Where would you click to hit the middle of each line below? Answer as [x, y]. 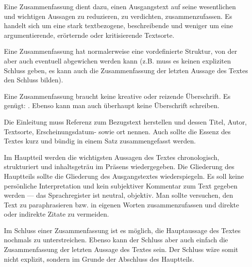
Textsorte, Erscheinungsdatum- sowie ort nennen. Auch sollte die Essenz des [117, 131]
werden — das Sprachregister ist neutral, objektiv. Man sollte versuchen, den [118, 195]
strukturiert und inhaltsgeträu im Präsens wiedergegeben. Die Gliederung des [119, 166]
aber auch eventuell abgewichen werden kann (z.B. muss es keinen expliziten [118, 60]
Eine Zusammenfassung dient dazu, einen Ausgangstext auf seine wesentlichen [120, 6]
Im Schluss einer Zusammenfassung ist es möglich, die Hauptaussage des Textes [122, 230]
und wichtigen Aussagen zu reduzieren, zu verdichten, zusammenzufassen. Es [118, 16]
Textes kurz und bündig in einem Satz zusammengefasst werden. [100, 141]
